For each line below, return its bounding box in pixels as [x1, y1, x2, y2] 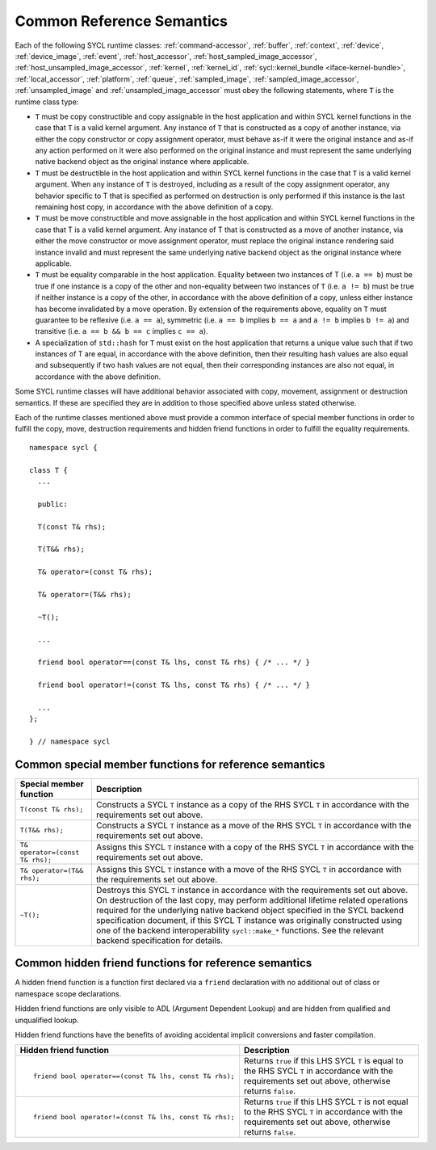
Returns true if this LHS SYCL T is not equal [243, 1096, 409, 1107]
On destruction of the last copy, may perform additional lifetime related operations [95, 894, 409, 905]
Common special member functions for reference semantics [15, 757, 326, 771]
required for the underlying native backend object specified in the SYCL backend [95, 904, 404, 916]
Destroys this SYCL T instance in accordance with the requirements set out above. [95, 884, 408, 895]
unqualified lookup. [15, 1015, 80, 1025]
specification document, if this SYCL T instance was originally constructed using [95, 914, 403, 925]
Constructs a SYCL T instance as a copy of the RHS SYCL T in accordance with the [95, 798, 409, 810]
